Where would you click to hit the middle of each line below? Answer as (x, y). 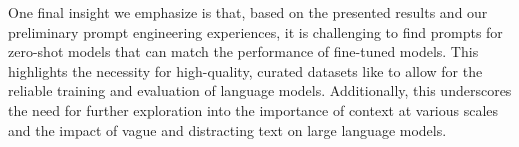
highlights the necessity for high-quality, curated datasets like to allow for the (245, 70)
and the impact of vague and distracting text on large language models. (227, 129)
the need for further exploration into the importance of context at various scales (253, 109)
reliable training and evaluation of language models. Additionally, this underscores (260, 90)
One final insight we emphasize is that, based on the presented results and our (248, 12)
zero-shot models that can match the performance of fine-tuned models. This (243, 51)
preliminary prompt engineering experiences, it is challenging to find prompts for (255, 31)
